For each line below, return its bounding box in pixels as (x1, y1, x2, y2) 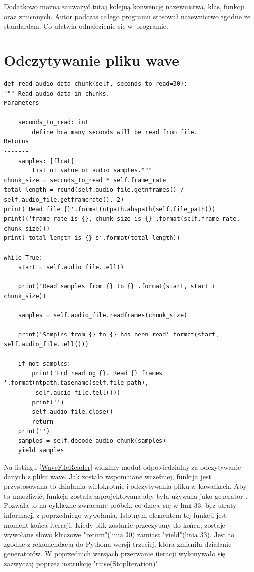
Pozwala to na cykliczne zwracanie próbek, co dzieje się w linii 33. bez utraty (4, 500, 237, 510)
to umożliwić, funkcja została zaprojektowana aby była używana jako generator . (4, 490, 248, 501)
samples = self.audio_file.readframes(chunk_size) (18, 312, 188, 319)
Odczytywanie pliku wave (4, 49, 179, 69)
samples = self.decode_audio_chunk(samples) (18, 437, 166, 444)
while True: (4, 254, 43, 261)
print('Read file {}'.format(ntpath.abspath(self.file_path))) (4, 205, 216, 213)
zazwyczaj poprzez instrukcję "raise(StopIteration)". (4, 558, 160, 568)
